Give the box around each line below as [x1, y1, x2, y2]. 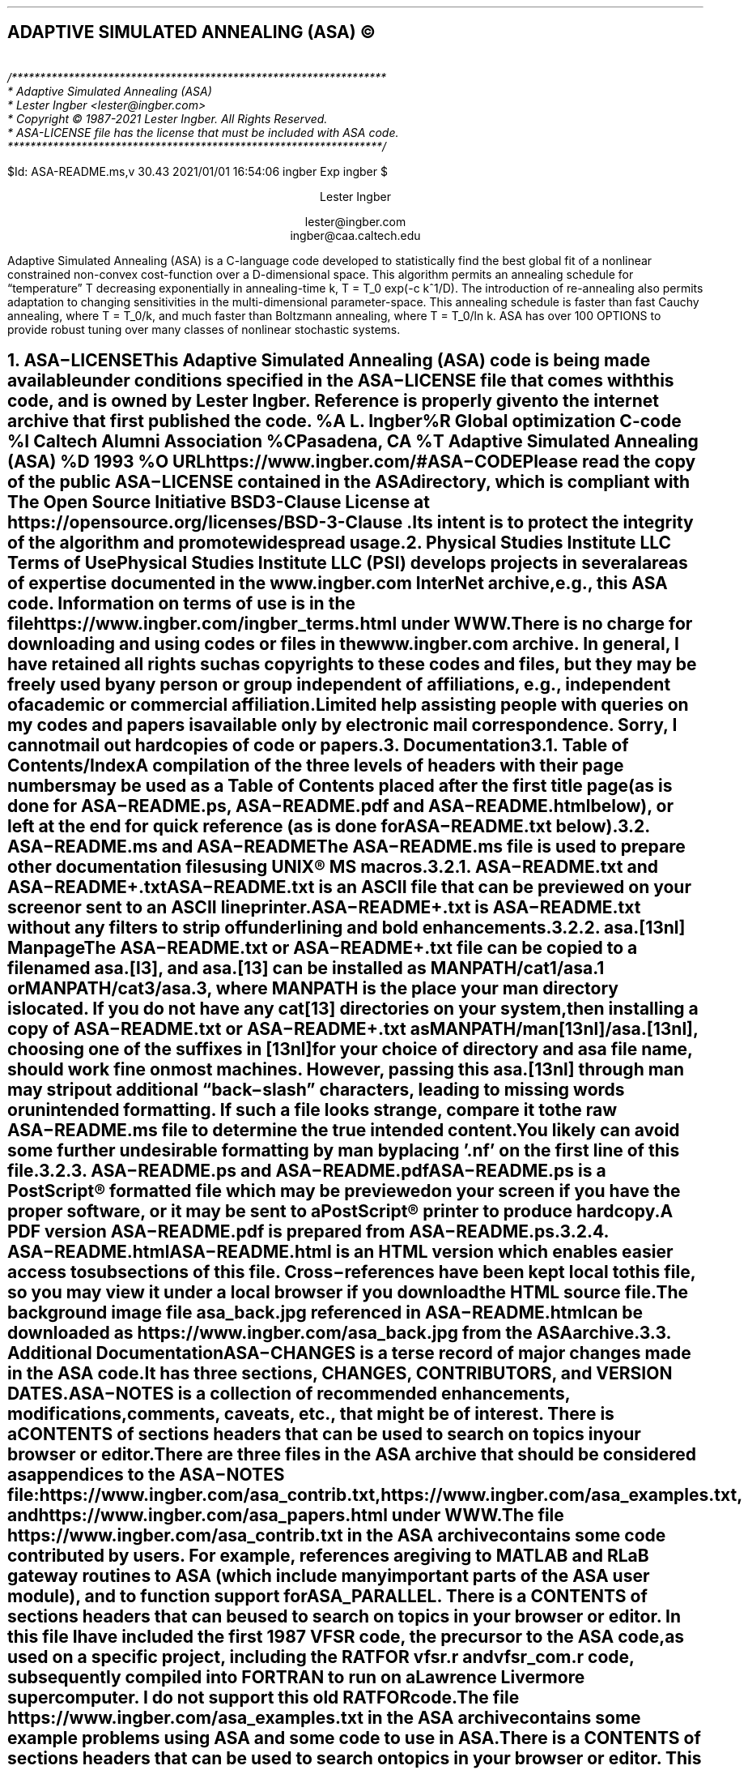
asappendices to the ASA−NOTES [7, 1464, 285, 1486]
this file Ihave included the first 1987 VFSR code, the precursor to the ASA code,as [7, 1627, 685, 1648]
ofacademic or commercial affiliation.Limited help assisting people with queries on [7, 695, 689, 716]
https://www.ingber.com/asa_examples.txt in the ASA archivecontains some [7, 1708, 641, 1729]
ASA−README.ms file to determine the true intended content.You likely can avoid [7, 1120, 680, 1141]
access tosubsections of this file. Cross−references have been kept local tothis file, [7, 1262, 696, 1283]
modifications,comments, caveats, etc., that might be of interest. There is [7, 1404, 614, 1425]
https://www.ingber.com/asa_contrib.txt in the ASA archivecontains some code [7, 1525, 666, 1546]
